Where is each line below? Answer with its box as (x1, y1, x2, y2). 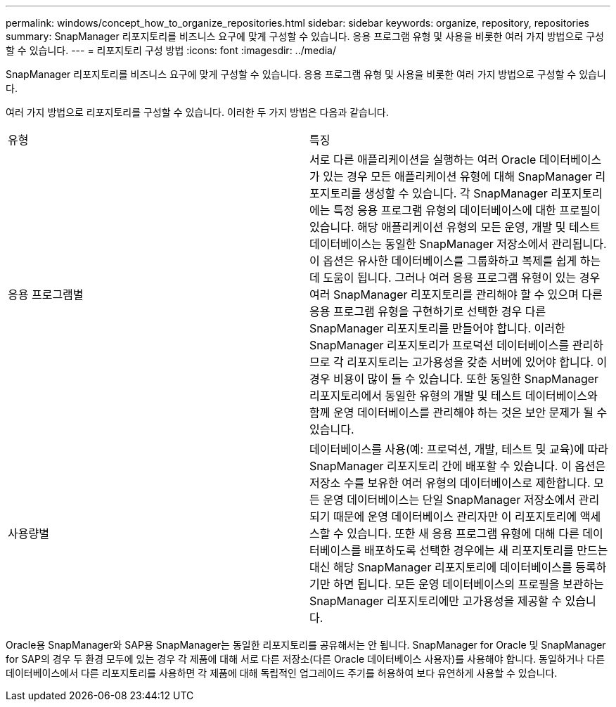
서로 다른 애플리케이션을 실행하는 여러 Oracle (309, 153, 537, 167)
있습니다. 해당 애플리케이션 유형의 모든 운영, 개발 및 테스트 (309, 220, 601, 234)
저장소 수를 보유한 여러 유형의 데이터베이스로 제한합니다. (309, 476, 591, 490)
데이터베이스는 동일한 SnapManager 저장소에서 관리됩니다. (309, 237, 607, 251)
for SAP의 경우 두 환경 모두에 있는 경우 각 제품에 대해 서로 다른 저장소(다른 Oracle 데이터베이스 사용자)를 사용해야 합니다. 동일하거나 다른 (6, 653, 605, 665)
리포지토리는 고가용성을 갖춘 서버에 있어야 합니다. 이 (347, 355, 608, 369)
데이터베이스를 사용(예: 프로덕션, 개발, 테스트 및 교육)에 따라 (309, 442, 609, 456)
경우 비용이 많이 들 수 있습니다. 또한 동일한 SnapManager (309, 372, 599, 386)
